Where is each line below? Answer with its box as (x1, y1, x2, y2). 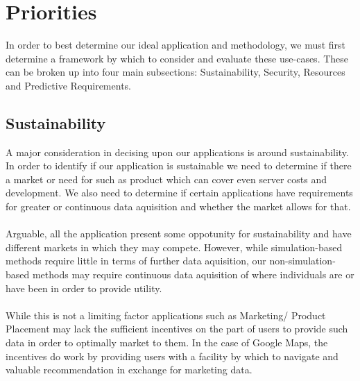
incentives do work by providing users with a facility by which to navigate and (6, 348, 338, 363)
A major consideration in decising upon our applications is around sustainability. (6, 144, 349, 159)
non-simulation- (269, 253, 336, 268)
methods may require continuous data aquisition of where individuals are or (32, 267, 354, 282)
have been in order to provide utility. (6, 280, 162, 295)
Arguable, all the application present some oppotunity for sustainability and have (6, 226, 352, 241)
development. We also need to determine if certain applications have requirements (6, 185, 353, 200)
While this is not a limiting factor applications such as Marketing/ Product (6, 307, 326, 322)
